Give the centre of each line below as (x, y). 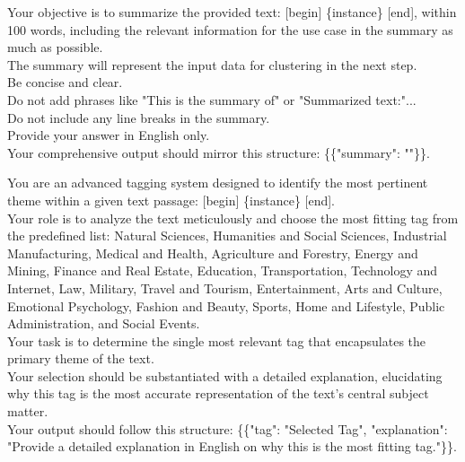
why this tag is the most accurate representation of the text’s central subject (218, 393)
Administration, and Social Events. (104, 323)
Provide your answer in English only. (109, 135)
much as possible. (55, 47)
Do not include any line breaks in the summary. (139, 117)
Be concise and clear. (65, 82)
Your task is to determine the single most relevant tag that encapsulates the (217, 340)
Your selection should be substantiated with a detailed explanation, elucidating (225, 375)
